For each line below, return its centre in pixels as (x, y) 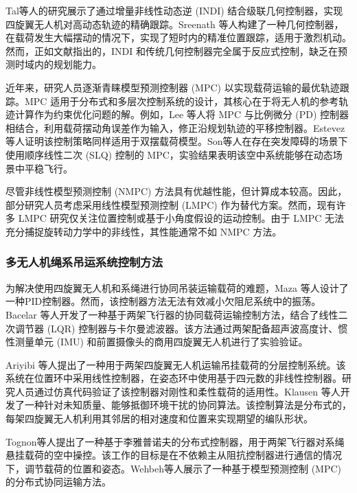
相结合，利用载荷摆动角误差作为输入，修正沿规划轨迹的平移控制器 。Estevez (175, 127)
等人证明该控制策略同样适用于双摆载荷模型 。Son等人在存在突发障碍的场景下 (177, 141)
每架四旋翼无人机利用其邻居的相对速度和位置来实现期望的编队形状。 (159, 419)
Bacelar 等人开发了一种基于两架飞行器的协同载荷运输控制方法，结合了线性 (172, 314)
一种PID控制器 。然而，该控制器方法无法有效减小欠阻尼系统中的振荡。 (163, 301)
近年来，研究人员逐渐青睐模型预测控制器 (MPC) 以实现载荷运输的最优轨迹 (173, 87)
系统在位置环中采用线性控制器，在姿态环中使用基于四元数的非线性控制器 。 (174, 378)
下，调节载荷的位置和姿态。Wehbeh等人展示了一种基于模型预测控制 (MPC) (174, 468)
